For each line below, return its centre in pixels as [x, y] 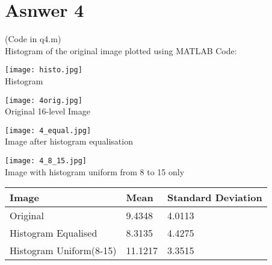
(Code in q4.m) [33, 39]
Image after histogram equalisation [69, 141]
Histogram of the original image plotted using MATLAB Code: [121, 50]
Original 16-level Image [48, 111]
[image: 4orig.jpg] [44, 100]
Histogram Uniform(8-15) [63, 251]
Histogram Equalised [54, 233]
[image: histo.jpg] [44, 70]
